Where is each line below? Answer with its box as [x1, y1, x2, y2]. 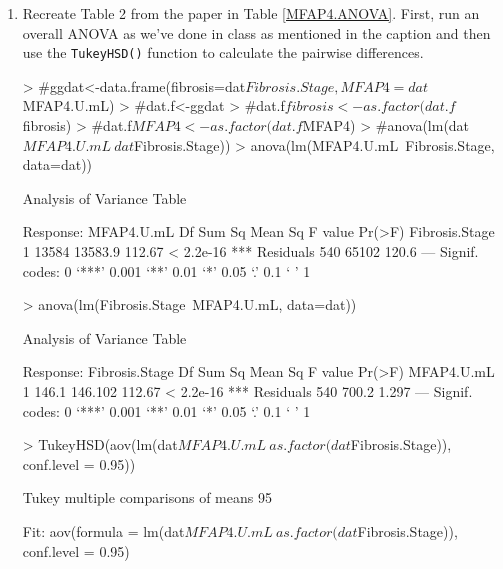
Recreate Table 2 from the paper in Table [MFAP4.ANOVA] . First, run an [22, 3, 480, 23]
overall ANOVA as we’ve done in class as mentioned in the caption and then [22, 22, 491, 43]
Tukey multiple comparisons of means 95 [22, 487, 272, 508]
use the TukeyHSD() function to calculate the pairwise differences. [22, 42, 424, 63]
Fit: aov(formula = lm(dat [22, 520, 185, 541]
